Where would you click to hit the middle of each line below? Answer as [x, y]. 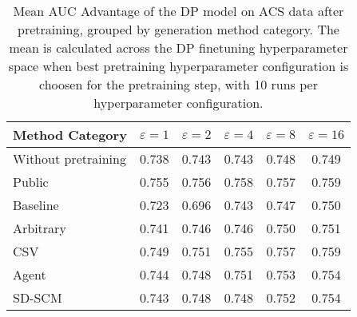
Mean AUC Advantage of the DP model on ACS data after [178, 11]
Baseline [36, 205]
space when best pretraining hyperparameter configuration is [178, 66]
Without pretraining [69, 158]
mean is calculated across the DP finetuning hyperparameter [178, 48]
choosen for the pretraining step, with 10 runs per [178, 84]
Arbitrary [40, 228]
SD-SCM [38, 297]
